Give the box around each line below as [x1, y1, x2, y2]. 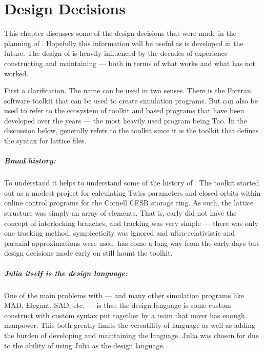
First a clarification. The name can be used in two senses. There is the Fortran [4, 85, 251, 96]
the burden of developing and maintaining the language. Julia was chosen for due [4, 329, 259, 340]
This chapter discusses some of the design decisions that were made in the [4, 28, 236, 38]
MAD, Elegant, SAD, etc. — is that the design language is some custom [4, 300, 231, 310]
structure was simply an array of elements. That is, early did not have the [4, 207, 237, 218]
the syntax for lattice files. [4, 135, 87, 146]
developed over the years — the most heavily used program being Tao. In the [4, 115, 248, 126]
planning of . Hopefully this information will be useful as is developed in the [4, 37, 243, 48]
